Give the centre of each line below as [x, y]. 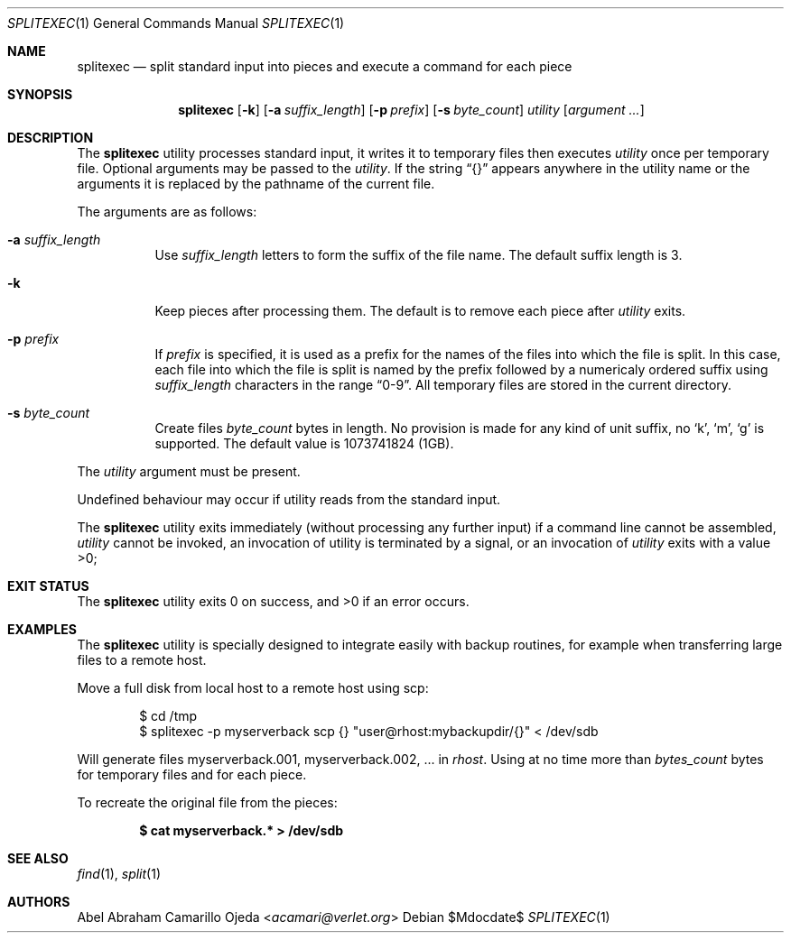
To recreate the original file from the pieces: [207, 802]
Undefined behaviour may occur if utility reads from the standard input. [289, 499]
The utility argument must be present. [189, 471]
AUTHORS [39, 902]
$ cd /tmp [168, 716]
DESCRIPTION [51, 138]
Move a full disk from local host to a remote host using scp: [253, 688]
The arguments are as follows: [167, 212]
